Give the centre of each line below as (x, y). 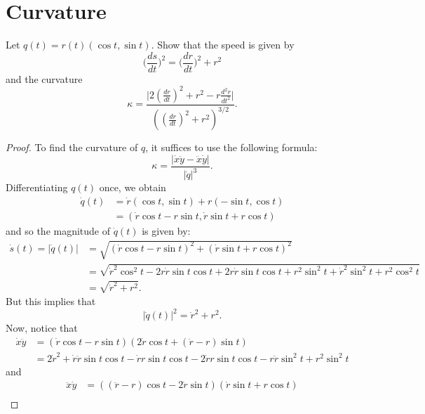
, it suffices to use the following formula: (231, 147)
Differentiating (37, 187)
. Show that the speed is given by (223, 45)
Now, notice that (42, 328)
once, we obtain (133, 187)
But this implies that (51, 301)
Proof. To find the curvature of (72, 147)
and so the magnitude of (58, 230)
